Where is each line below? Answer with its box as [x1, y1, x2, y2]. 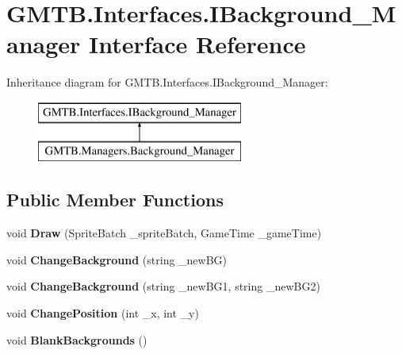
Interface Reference [89, 28, 306, 60]
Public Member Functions [6, 187, 224, 212]
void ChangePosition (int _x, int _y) [6, 305, 199, 321]
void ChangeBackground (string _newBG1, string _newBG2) [6, 278, 320, 294]
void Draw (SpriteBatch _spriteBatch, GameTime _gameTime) [6, 225, 322, 241]
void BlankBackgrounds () [6, 331, 147, 348]
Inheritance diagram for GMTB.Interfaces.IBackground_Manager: [6, 74, 328, 90]
